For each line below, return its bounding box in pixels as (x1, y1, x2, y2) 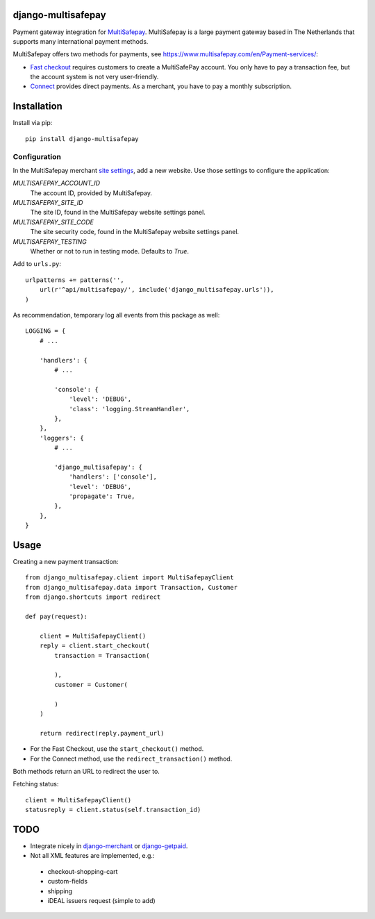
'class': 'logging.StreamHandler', (69, 405, 190, 413)
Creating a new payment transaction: (12, 558, 119, 566)
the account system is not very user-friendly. (30, 73, 159, 81)
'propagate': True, (69, 492, 135, 500)
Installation (12, 101, 62, 113)
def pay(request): (25, 613, 88, 621)
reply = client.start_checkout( (39, 642, 150, 649)
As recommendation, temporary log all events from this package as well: (12, 311, 220, 319)
